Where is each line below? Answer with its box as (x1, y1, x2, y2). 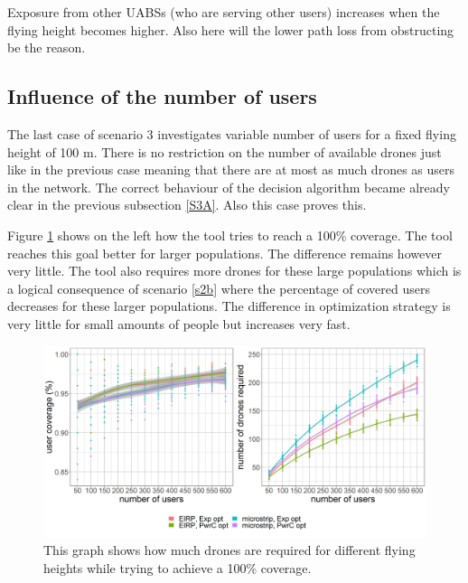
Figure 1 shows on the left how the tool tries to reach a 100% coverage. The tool (7, 225, 453, 244)
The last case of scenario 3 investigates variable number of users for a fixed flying (7, 124, 456, 143)
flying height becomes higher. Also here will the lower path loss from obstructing (7, 20, 454, 39)
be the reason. (7, 38, 86, 57)
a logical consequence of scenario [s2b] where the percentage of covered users (7, 278, 430, 297)
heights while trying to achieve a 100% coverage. (43, 558, 312, 577)
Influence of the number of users (7, 82, 317, 110)
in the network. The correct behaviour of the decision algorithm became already (7, 177, 450, 196)
